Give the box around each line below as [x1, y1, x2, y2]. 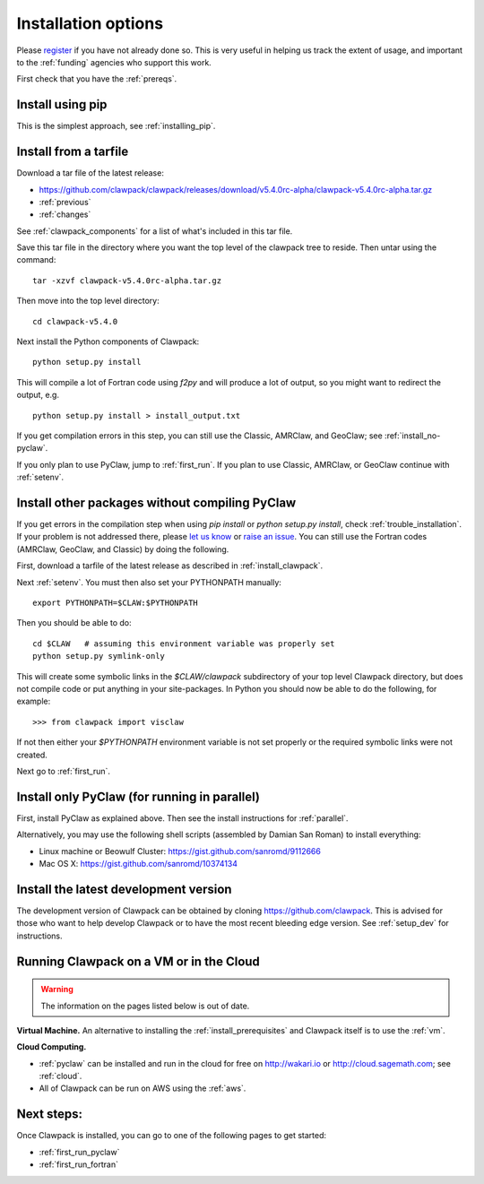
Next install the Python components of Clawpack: [16, 336, 200, 347]
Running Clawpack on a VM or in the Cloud [16, 954, 260, 969]
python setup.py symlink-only [32, 651, 166, 661]
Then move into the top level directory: [16, 296, 160, 307]
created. [16, 749, 48, 760]
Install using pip [16, 97, 108, 112]
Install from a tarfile [16, 144, 129, 160]
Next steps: [16, 1107, 83, 1122]
